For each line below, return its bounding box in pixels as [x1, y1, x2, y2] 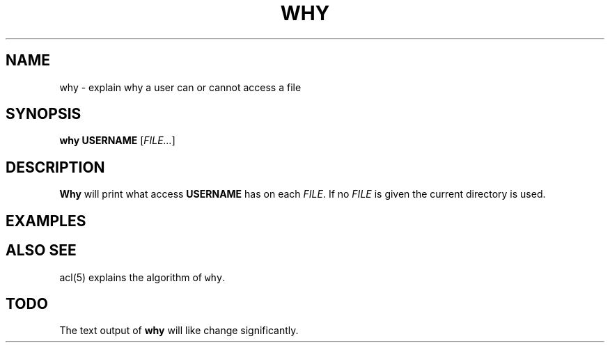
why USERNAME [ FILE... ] [59, 134, 175, 147]
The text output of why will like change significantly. [59, 324, 299, 337]
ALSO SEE [6, 242, 77, 260]
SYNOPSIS [6, 105, 81, 123]
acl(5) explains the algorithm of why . [59, 271, 226, 283]
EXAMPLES [6, 212, 86, 230]
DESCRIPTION [6, 158, 105, 176]
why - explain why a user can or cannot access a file [59, 81, 302, 93]
